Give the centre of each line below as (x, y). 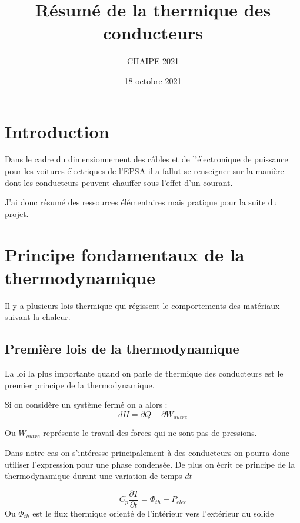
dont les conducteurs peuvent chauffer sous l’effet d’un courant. (119, 182)
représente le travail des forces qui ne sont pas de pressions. (150, 433)
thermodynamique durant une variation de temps (94, 476)
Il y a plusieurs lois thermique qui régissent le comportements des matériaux (142, 305)
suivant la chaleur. (38, 317)
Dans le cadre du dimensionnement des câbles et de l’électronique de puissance (146, 159)
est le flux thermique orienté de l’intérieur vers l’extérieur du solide (153, 513)
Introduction (57, 131)
